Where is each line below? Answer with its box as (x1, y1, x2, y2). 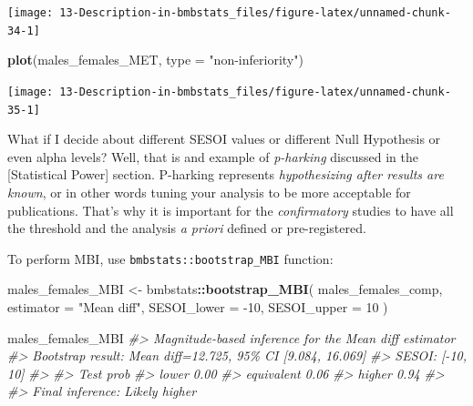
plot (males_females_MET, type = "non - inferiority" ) (7, 50, 303, 69)
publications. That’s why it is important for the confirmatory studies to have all (7, 200, 454, 219)
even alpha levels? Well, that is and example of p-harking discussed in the (7, 147, 418, 166)
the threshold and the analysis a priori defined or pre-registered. (7, 218, 366, 238)
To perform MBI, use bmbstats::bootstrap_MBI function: (7, 249, 334, 268)
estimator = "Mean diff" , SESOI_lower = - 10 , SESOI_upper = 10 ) (7, 298, 388, 317)
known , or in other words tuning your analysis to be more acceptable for (7, 183, 411, 201)
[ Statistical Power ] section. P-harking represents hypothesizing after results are (7, 165, 444, 184)
